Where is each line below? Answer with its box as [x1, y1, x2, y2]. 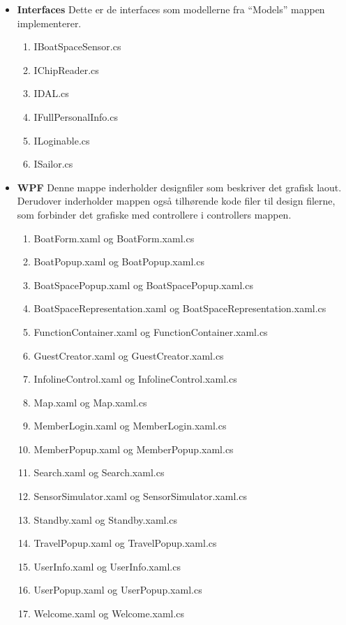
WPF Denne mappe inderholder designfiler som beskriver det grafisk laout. [17, 179, 342, 194]
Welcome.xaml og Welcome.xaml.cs [33, 606, 185, 621]
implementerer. [17, 15, 82, 30]
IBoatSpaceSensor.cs [33, 39, 121, 54]
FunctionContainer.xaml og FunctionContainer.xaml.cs [33, 324, 268, 339]
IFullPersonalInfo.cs [33, 109, 118, 124]
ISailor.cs [33, 156, 73, 171]
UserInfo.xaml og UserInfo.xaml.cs [33, 559, 181, 573]
